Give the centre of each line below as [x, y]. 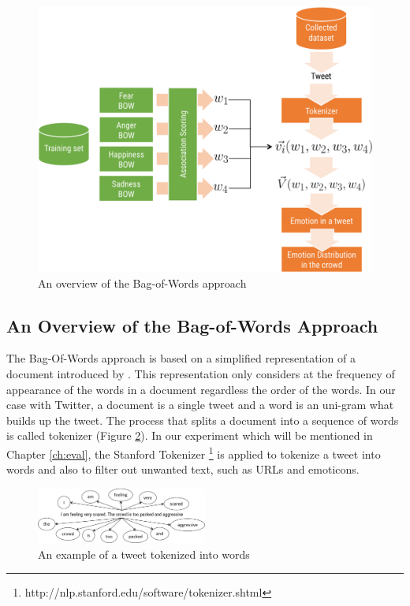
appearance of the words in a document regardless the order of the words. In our [201, 389]
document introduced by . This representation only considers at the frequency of [201, 374]
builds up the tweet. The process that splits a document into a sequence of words [203, 420]
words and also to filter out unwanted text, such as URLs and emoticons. [183, 469]
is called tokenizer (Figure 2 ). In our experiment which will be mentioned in [190, 435]
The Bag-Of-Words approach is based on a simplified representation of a [181, 358]
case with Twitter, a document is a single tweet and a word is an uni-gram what [200, 405]
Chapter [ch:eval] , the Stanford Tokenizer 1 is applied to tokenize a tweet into [194, 453]
